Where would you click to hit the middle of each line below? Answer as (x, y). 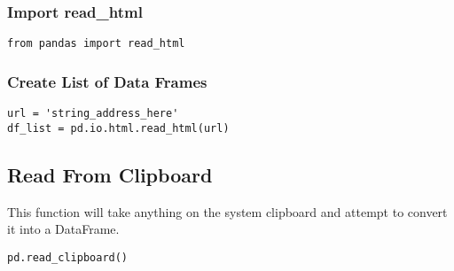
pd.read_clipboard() (68, 257)
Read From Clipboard (110, 174)
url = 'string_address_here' (93, 114)
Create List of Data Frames (107, 81)
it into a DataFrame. (63, 229)
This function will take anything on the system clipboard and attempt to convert (227, 211)
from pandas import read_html (96, 44)
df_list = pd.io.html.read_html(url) (118, 128)
